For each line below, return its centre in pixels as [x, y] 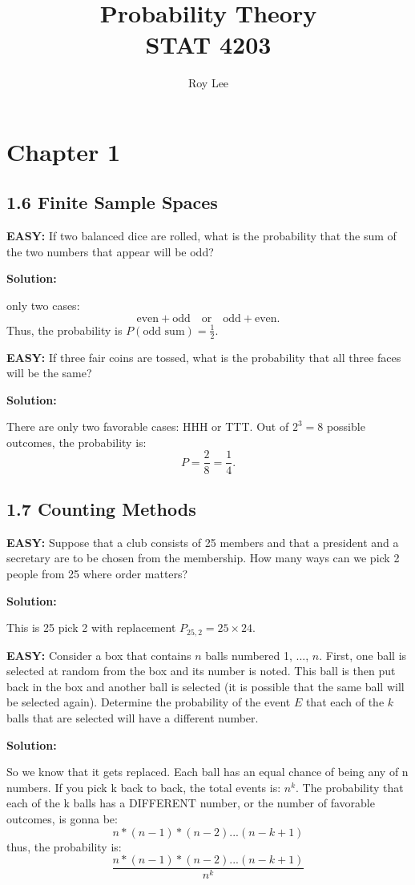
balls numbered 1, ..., [257, 655]
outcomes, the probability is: [77, 442]
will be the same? [49, 373]
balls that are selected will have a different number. [133, 717]
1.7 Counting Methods [101, 508]
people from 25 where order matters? [97, 573]
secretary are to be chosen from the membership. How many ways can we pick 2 [203, 558]
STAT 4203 [208, 44]
